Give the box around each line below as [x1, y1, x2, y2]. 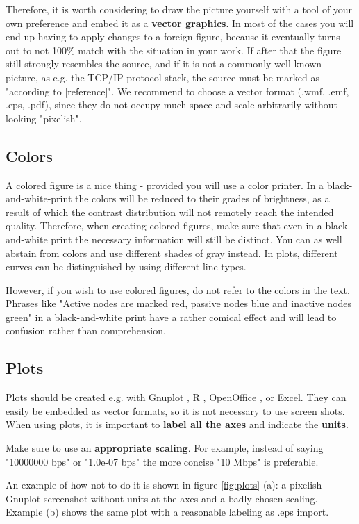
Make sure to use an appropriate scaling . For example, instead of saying [6, 441, 324, 455]
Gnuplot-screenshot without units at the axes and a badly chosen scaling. [6, 491, 318, 505]
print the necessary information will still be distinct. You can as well [51, 231, 342, 246]
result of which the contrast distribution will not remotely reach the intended [6, 204, 334, 219]
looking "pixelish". [6, 110, 82, 125]
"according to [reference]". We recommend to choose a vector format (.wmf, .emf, [6, 83, 349, 98]
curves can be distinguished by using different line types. [6, 259, 247, 274]
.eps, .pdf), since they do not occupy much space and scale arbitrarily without [6, 97, 338, 112]
